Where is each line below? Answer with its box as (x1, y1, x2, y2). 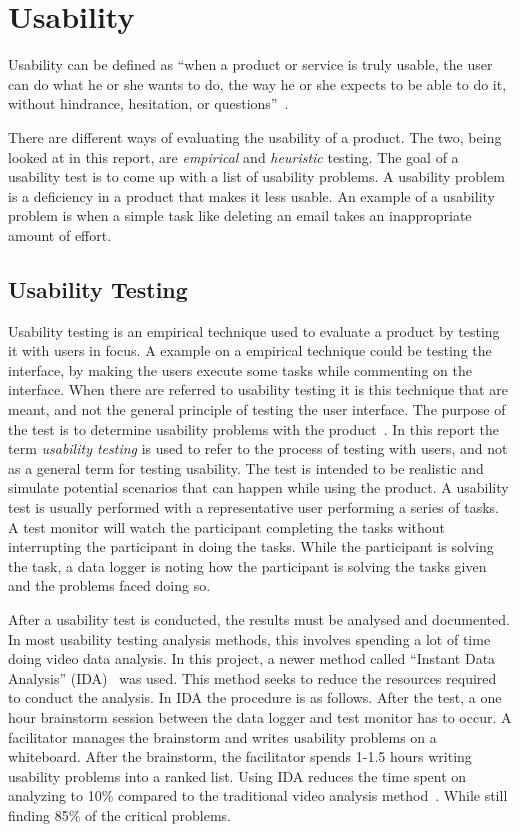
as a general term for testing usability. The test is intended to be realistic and (8, 457, 484, 478)
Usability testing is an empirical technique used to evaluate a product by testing (8, 320, 500, 341)
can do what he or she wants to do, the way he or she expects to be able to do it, (8, 73, 507, 94)
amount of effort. (8, 224, 112, 245)
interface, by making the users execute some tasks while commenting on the (8, 359, 472, 380)
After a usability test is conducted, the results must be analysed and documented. (8, 608, 510, 629)
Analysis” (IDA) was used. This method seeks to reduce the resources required (8, 667, 497, 688)
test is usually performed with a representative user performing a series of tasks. (8, 497, 499, 518)
